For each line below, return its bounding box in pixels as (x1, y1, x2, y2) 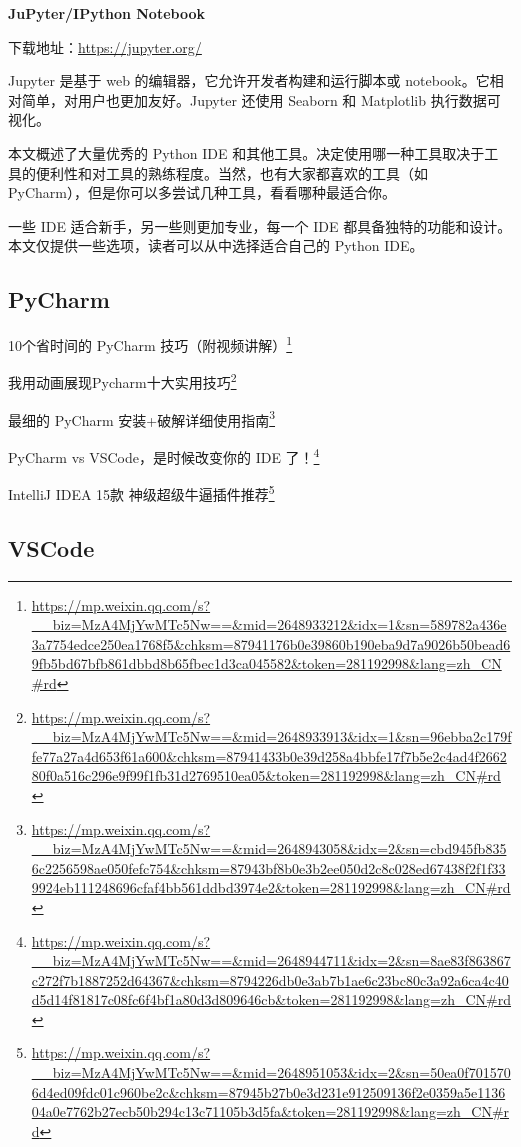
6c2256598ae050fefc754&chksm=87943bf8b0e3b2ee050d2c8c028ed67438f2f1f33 (31, 857, 506, 878)
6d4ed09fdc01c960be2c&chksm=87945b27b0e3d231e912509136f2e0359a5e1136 (31, 1081, 506, 1102)
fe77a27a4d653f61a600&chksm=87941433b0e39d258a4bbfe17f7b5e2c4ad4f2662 (31, 745, 507, 766)
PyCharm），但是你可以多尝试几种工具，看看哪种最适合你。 (8, 182, 396, 203)
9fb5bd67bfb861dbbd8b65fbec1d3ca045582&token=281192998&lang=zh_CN (31, 653, 502, 674)
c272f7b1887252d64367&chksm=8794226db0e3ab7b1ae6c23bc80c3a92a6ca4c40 (31, 969, 509, 990)
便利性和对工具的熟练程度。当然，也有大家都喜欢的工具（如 (35, 162, 428, 183)
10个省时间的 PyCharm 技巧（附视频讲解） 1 (8, 332, 293, 355)
